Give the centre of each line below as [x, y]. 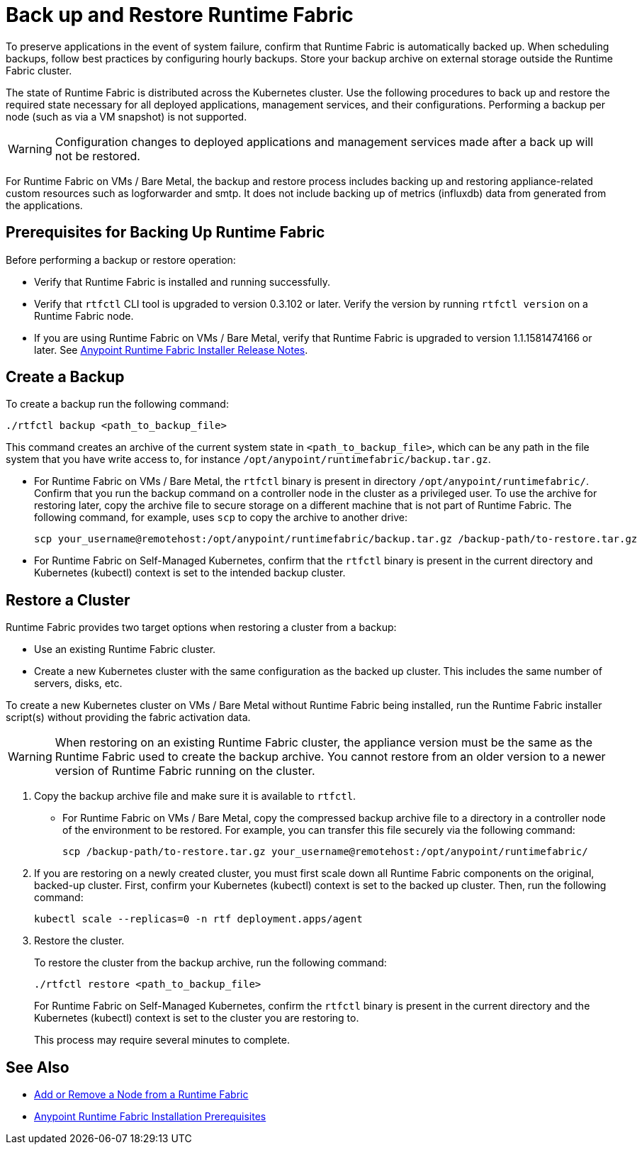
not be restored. [97, 156]
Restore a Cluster [68, 600]
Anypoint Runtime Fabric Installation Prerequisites [150, 1117]
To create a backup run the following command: [117, 404]
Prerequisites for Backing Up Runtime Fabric [165, 233]
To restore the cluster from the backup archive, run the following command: [210, 963]
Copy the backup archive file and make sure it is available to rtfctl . [195, 796]
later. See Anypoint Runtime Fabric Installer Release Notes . [171, 350]
